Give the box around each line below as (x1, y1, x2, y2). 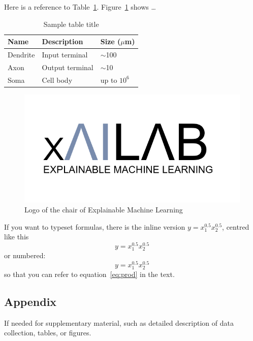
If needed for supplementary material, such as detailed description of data (4, 317, 234, 328)
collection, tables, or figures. (4, 327, 91, 338)
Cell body (42, 74, 73, 85)
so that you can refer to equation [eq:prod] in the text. (4, 268, 175, 279)
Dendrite (8, 49, 35, 60)
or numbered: (4, 250, 46, 261)
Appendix (4, 293, 57, 309)
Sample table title (43, 18, 99, 29)
